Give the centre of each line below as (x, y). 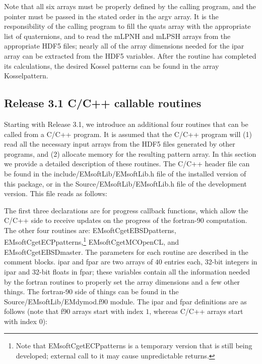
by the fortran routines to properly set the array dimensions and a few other (122, 281)
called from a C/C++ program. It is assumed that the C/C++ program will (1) (128, 134)
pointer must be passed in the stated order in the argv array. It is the (111, 16)
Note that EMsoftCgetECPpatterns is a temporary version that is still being (134, 346)
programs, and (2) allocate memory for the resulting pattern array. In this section (130, 153)
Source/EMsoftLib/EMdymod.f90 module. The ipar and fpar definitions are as (125, 301)
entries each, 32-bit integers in (211, 262)
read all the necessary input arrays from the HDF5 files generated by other (120, 144)
